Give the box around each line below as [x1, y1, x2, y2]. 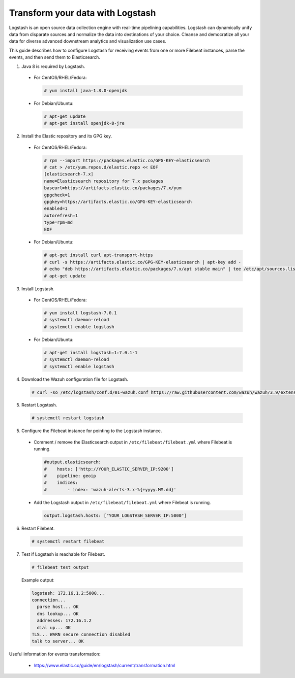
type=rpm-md [44, 220, 73, 225]
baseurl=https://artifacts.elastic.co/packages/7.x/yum [44, 185, 182, 191]
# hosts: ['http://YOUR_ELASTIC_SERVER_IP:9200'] [44, 466, 174, 472]
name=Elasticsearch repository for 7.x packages [44, 178, 164, 184]
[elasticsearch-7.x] [44, 171, 93, 177]
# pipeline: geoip [44, 473, 96, 478]
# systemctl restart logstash [31, 415, 105, 421]
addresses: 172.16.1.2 [37, 618, 92, 623]
